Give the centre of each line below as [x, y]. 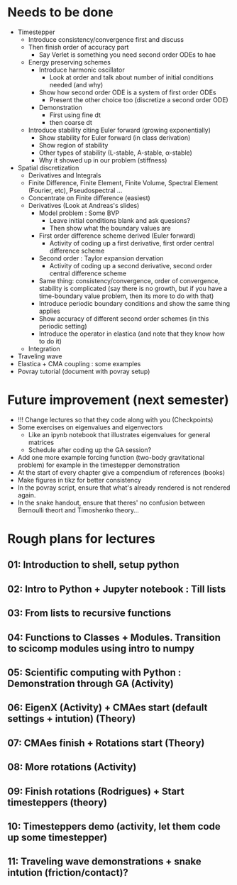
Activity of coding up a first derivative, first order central [132, 243]
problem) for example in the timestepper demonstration [99, 465]
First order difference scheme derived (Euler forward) [117, 236]
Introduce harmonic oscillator [82, 70]
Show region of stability [73, 145]
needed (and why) [76, 84]
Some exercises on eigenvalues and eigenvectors [90, 427]
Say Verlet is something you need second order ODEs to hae [127, 55]
